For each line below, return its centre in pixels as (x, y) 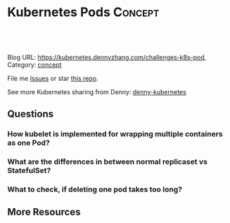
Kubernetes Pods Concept (83, 12)
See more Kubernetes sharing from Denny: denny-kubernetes (97, 91)
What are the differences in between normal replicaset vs (107, 162)
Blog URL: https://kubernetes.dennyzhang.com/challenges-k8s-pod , (107, 57)
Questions (31, 114)
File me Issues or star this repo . (53, 78)
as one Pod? (29, 143)
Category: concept (34, 65)
